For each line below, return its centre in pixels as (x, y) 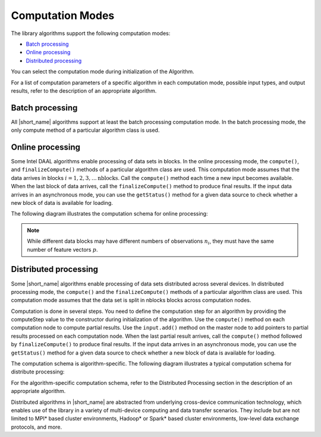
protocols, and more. (37, 427)
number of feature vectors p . (62, 249)
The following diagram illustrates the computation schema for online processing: (109, 214)
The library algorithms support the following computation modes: (91, 33)
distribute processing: (38, 372)
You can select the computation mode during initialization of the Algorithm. (103, 72)
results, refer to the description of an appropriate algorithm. (84, 91)
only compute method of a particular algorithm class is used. (85, 130)
